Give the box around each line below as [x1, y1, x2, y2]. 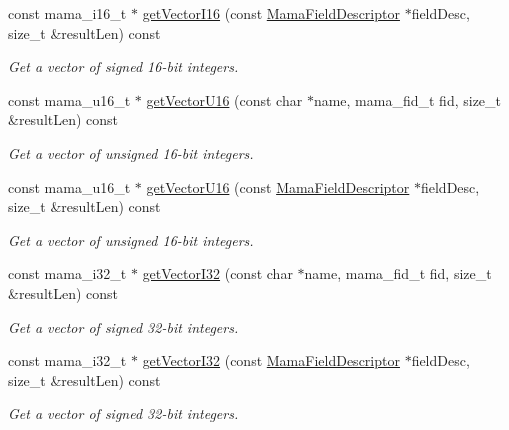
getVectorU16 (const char [146, 89, 303, 110]
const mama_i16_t [8, 3, 127, 23]
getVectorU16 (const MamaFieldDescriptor [146, 176, 410, 197]
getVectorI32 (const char [142, 263, 293, 284]
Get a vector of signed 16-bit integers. [8, 56, 239, 77]
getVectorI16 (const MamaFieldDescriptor [142, 3, 400, 23]
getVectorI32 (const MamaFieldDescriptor [142, 350, 400, 371]
